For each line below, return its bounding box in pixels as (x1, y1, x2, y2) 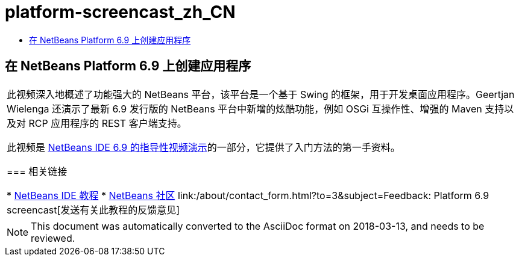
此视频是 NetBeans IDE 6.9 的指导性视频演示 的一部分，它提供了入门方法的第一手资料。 (7, 141, 400, 153)
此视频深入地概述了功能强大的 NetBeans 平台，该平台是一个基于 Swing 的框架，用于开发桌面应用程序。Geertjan (7, 88, 515, 100)
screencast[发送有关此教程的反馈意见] (7, 203, 180, 216)
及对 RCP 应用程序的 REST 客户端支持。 (7, 117, 187, 129)
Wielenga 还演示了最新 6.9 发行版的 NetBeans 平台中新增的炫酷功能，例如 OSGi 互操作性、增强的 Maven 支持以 (7, 102, 514, 115)
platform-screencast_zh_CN (5, 2, 236, 22)
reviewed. (31, 232, 75, 244)
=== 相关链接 (7, 165, 68, 177)
